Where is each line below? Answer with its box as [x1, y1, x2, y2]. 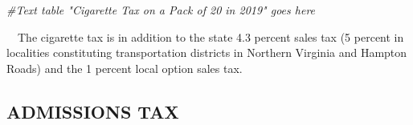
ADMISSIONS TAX [6, 99, 179, 123]
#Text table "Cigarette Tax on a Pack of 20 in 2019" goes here [6, 2, 316, 18]
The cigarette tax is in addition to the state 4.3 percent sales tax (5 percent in [17, 28, 404, 45]
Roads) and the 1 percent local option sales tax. [6, 59, 243, 76]
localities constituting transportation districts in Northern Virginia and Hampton [6, 44, 407, 61]
